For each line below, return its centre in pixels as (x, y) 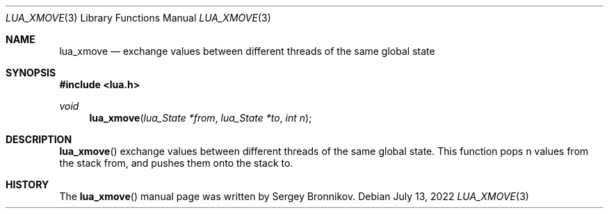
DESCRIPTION (39, 139)
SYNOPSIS (31, 73)
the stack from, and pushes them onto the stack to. (176, 163)
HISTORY (27, 184)
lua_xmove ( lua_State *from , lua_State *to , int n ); (201, 118)
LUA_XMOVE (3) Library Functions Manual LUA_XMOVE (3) (138, 18)
